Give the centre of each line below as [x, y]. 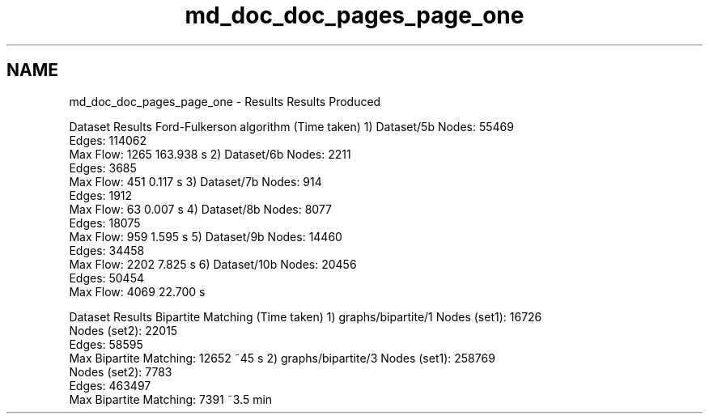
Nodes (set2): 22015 [123, 330]
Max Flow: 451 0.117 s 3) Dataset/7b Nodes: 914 [195, 181]
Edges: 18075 [105, 223]
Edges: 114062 [108, 140]
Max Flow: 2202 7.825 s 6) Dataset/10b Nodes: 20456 [213, 264]
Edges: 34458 [107, 250]
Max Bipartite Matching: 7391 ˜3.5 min [171, 399]
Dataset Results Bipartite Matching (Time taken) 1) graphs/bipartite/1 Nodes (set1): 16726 [306, 316]
